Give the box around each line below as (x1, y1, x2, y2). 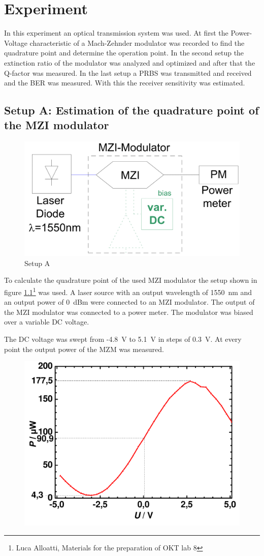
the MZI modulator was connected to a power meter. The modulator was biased (4, 306, 253, 317)
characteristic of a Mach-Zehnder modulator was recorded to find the (29, 37, 245, 48)
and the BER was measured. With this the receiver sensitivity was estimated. (4, 77, 245, 88)
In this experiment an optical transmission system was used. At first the (4, 27, 228, 38)
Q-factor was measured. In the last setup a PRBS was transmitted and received (4, 67, 252, 78)
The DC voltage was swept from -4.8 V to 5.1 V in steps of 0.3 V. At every (4, 333, 242, 344)
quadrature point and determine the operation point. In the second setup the (4, 47, 244, 58)
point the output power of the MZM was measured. (4, 343, 164, 354)
